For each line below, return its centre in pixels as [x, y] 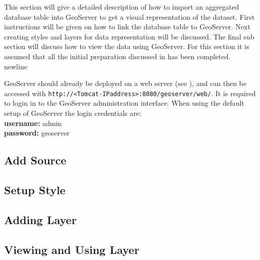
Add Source [35, 160]
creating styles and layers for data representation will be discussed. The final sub [129, 36]
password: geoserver [37, 133]
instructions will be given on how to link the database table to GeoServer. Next [127, 27]
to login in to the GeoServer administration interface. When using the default [124, 103]
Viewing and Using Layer [72, 249]
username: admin [33, 123]
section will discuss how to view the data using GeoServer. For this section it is [127, 46]
